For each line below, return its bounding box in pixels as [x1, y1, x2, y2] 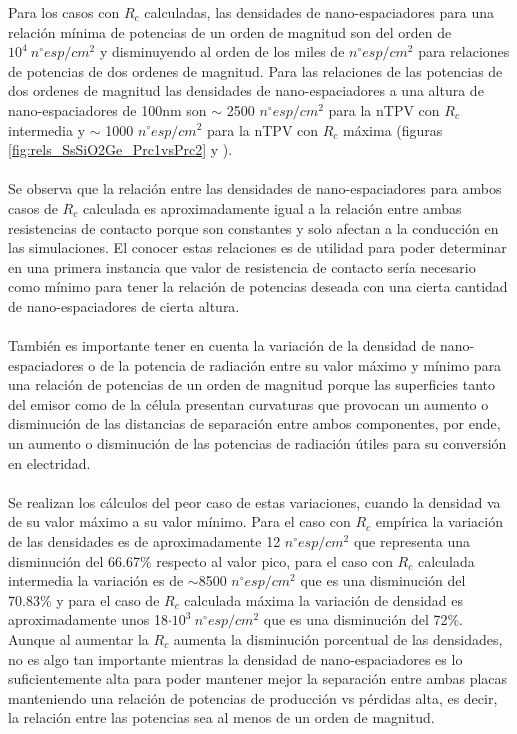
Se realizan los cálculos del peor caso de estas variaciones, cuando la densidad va [8, 491, 501, 512]
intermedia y [8, 119, 86, 140]
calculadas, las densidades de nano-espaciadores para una [144, 2, 495, 22]
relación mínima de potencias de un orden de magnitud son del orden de [8, 21, 452, 42]
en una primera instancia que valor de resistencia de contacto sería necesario [8, 256, 476, 277]
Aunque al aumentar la [8, 629, 149, 649]
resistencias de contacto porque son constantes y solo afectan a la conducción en [8, 217, 499, 238]
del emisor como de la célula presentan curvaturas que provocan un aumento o [8, 393, 489, 414]
